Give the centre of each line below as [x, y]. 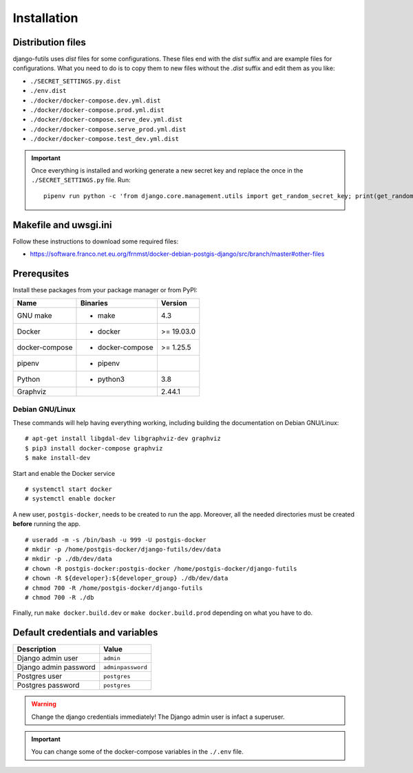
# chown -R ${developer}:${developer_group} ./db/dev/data [127, 578]
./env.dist [48, 91]
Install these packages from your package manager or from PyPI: [105, 290]
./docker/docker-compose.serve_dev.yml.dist [106, 120]
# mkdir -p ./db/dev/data [69, 559]
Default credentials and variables [85, 633]
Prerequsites [41, 273]
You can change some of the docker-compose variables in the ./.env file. [137, 752]
